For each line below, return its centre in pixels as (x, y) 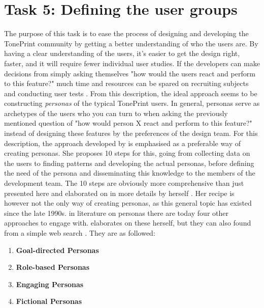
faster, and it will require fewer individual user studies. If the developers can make (132, 63)
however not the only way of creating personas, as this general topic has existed (128, 203)
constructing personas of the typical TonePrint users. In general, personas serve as (132, 103)
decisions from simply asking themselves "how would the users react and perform (130, 73)
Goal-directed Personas (57, 250)
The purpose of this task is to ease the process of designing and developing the (126, 33)
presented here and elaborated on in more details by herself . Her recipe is (119, 193)
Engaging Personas (50, 284)
